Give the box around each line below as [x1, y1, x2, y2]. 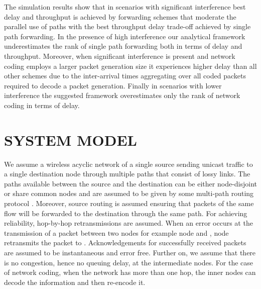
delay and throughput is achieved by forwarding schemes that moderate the [4, 11, 236, 22]
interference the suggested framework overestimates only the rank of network [4, 90, 240, 101]
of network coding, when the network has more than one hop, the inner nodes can [4, 267, 256, 277]
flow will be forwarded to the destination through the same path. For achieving [4, 208, 247, 218]
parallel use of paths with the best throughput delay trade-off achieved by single [4, 21, 251, 32]
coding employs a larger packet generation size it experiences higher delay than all [4, 60, 257, 71]
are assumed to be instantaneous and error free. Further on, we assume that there [4, 247, 256, 257]
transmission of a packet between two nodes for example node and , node [4, 227, 229, 238]
